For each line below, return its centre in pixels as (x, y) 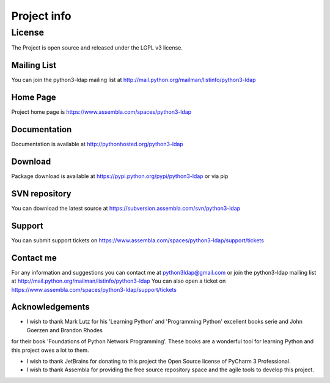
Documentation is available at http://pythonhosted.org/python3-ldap (97, 144)
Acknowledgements (50, 307)
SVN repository (41, 194)
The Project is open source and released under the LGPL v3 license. (97, 48)
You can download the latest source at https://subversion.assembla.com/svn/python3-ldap (126, 208)
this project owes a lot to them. (50, 350)
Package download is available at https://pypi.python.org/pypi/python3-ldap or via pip (120, 176)
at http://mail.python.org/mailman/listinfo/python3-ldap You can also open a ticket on (119, 281)
